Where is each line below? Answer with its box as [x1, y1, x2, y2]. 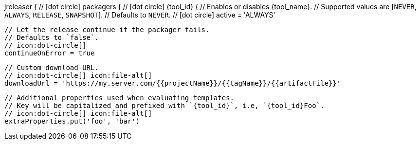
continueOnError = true [4, 49, 95, 57]
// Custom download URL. [4, 64, 99, 72]
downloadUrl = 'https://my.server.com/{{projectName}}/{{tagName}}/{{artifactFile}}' [4, 79, 341, 87]
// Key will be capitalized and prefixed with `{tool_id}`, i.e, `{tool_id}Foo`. [4, 102, 325, 109]
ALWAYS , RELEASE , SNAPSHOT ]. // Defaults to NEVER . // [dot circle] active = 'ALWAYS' [4, 11, 275, 19]
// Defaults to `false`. [4, 34, 99, 41]
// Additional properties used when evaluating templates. [4, 94, 235, 102]
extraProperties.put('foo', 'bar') [4, 117, 140, 125]
